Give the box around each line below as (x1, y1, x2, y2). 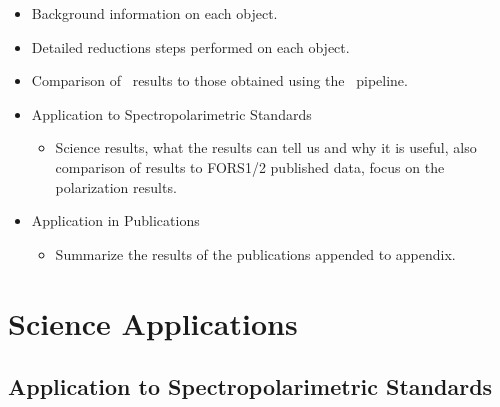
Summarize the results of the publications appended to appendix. (55, 243, 456, 264)
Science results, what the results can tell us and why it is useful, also (55, 137, 477, 158)
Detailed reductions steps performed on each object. (31, 36, 350, 57)
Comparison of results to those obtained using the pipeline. (31, 70, 408, 91)
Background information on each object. (31, 3, 278, 23)
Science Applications (8, 302, 298, 343)
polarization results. (55, 176, 177, 197)
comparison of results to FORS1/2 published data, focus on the (55, 156, 445, 177)
